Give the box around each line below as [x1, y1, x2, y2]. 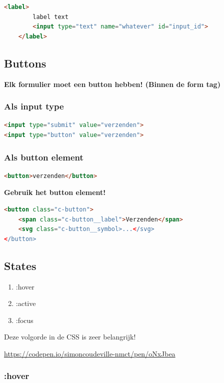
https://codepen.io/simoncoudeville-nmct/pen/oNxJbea [4, 348, 175, 358]
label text [32, 13, 68, 20]
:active [15, 298, 36, 308]
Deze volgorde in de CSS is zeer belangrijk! [4, 331, 136, 342]
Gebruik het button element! [4, 187, 106, 197]
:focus [15, 314, 33, 325]
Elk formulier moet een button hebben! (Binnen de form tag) [4, 78, 220, 89]
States [4, 257, 36, 273]
